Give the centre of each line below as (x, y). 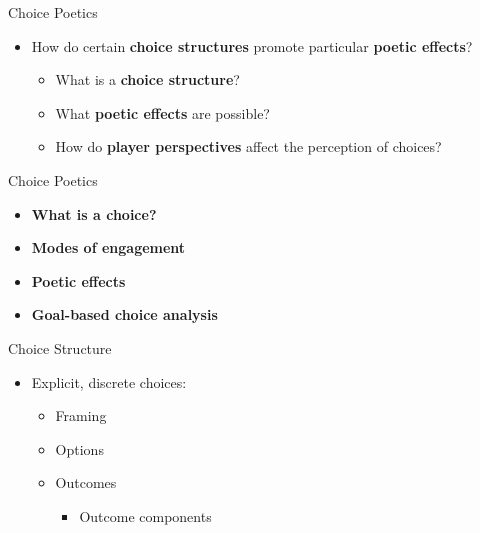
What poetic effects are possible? (162, 112)
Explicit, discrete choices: (109, 381)
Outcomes (86, 482)
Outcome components (145, 515)
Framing (81, 415)
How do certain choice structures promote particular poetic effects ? (252, 45)
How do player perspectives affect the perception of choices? (248, 146)
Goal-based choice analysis (124, 314)
